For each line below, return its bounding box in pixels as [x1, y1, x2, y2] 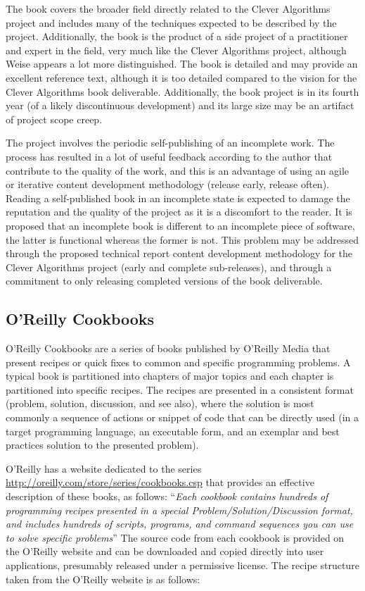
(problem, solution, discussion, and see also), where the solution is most [6, 396, 314, 411]
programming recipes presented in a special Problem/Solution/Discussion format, [6, 502, 353, 517]
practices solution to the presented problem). [6, 437, 199, 452]
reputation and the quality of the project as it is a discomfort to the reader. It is [6, 204, 352, 219]
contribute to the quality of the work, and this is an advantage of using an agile [6, 163, 349, 178]
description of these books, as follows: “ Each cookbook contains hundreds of [6, 489, 328, 504]
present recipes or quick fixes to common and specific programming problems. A [6, 354, 351, 369]
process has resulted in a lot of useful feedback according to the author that [6, 149, 333, 163]
